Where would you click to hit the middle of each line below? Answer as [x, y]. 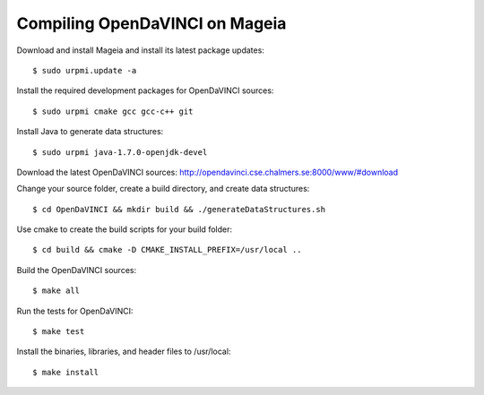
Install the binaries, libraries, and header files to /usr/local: [124, 352]
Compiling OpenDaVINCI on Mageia [151, 23]
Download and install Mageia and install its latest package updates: [140, 50]
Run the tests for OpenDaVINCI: [75, 311]
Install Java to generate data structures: [90, 132]
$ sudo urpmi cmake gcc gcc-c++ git [113, 111]
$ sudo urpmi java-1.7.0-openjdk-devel [120, 152]
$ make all [56, 291]
